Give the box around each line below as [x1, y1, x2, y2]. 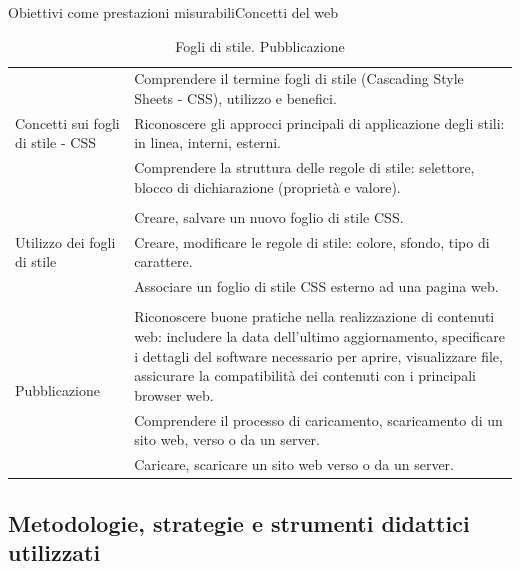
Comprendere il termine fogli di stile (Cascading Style [134, 68, 464, 89]
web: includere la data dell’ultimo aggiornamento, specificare [134, 325, 505, 346]
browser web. [134, 384, 214, 405]
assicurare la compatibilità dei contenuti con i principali [134, 365, 476, 386]
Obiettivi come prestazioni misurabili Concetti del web [8, 2, 339, 22]
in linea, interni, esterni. [134, 132, 281, 153]
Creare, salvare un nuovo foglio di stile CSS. [134, 207, 404, 227]
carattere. [134, 251, 193, 272]
